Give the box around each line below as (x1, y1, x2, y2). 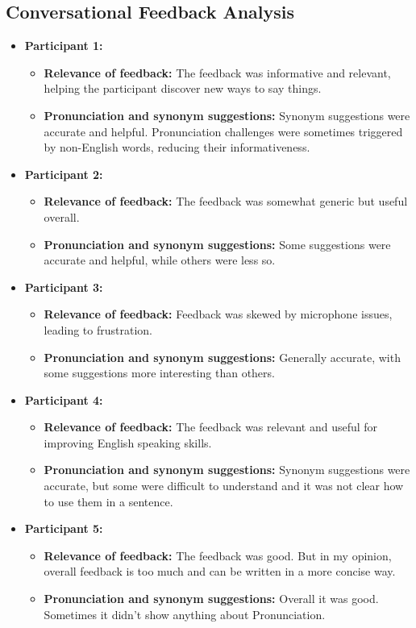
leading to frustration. (44, 321, 152, 338)
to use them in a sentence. (44, 493, 173, 509)
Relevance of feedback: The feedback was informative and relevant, (44, 64, 391, 81)
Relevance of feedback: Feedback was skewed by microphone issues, (44, 306, 393, 322)
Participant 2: (24, 165, 103, 182)
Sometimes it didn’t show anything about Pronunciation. (44, 605, 326, 622)
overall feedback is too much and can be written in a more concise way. (44, 563, 396, 580)
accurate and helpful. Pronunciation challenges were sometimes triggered (44, 123, 403, 139)
